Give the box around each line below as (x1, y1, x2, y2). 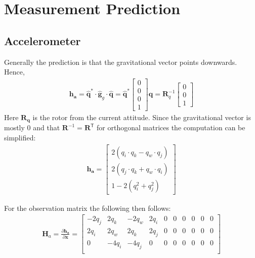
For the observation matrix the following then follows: (4, 202, 171, 213)
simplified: (4, 132, 36, 142)
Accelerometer (4, 32, 81, 48)
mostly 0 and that (4, 122, 60, 133)
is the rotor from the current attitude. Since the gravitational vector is (32, 112, 251, 122)
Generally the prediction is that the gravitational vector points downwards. (4, 56, 237, 67)
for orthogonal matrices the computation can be (97, 122, 245, 133)
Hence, (4, 66, 25, 77)
